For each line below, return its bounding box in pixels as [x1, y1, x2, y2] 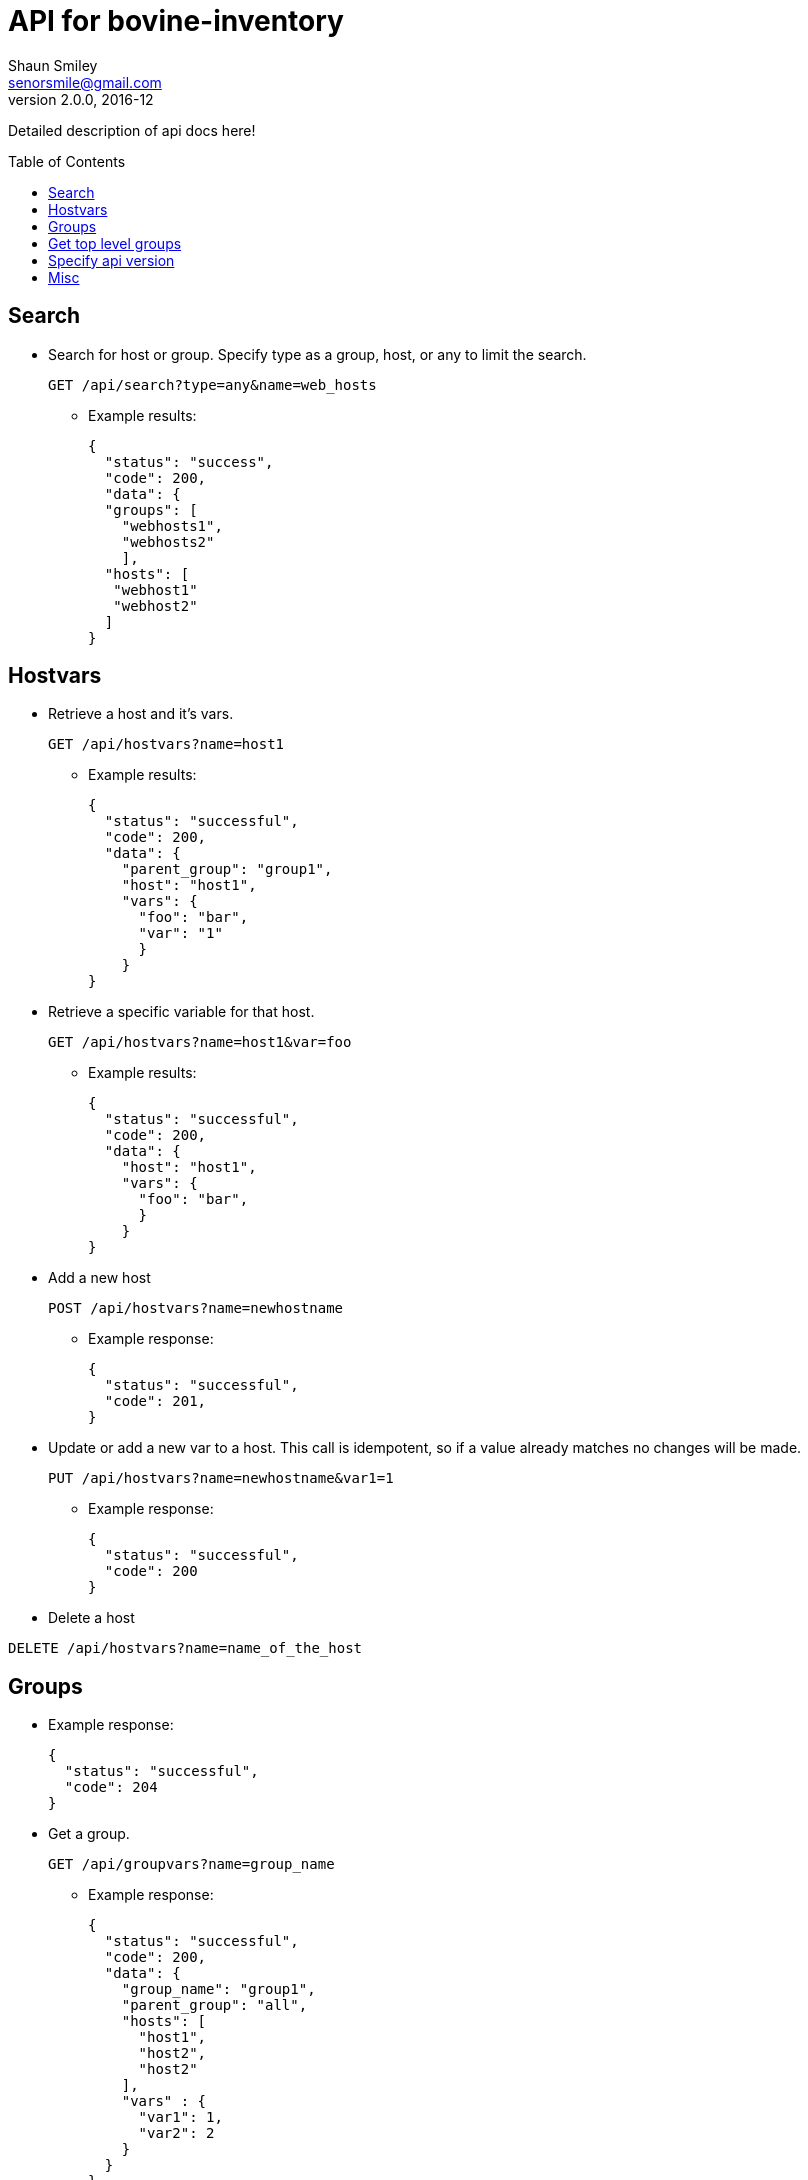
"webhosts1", [121, 517, 223, 534]
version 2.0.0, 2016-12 [8, 90, 154, 108]
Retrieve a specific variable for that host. [48, 1003, 315, 1021]
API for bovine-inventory [8, 4, 344, 38]
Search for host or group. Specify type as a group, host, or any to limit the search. [48, 345, 587, 363]
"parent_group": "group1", [121, 861, 333, 878]
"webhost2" [113, 597, 198, 614]
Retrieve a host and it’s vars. [48, 705, 234, 723]
